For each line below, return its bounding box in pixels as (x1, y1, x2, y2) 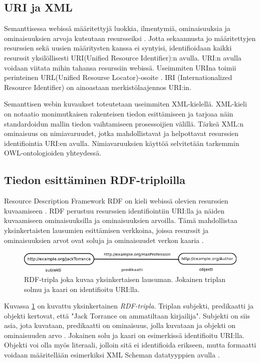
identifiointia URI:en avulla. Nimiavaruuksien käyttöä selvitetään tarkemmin (4, 137, 239, 148)
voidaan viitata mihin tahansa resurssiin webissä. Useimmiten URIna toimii (4, 62, 236, 72)
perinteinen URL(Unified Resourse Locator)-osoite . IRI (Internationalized (4, 72, 232, 82)
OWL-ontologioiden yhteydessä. (4, 147, 102, 158)
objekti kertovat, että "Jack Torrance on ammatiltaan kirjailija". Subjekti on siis (4, 310, 250, 320)
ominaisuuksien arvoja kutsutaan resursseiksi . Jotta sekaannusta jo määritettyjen (4, 32, 256, 43)
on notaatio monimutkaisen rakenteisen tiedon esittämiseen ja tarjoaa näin (4, 108, 233, 118)
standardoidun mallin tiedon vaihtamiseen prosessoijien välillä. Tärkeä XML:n (4, 118, 243, 128)
